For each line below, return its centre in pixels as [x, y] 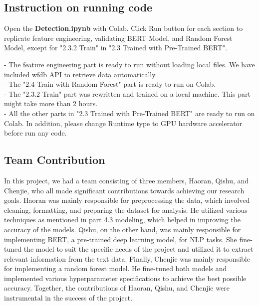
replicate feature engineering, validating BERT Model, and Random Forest [118, 38]
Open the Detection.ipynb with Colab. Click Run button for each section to [124, 28]
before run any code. [35, 133]
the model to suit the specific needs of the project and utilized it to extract [138, 249]
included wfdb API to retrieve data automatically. [81, 74]
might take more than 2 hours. [51, 103]
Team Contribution [55, 160]
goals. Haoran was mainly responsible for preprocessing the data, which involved [127, 200]
